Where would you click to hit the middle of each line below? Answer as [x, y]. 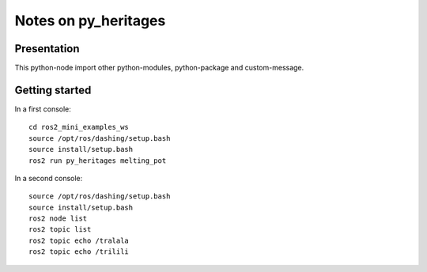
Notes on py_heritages [90, 21]
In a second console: [49, 178]
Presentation [47, 49]
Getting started [53, 90]
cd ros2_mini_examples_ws [79, 127]
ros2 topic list [60, 230]
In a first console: [43, 109]
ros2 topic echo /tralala [79, 240]
